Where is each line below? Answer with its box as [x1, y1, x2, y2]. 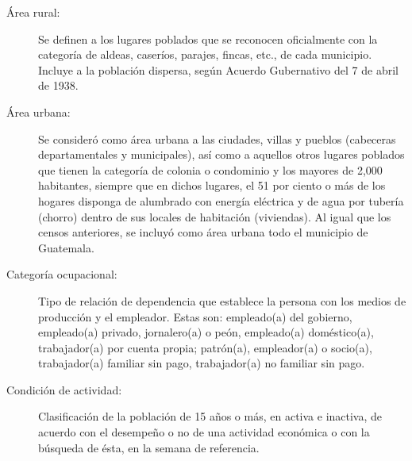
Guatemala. [38, 239, 94, 255]
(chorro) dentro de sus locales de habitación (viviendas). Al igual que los [38, 208, 391, 225]
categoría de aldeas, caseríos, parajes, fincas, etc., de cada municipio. [38, 46, 372, 63]
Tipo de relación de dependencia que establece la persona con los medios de [38, 292, 406, 309]
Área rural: [6, 4, 60, 20]
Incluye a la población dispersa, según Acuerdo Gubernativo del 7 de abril [38, 61, 399, 78]
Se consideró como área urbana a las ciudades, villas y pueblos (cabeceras [38, 130, 396, 147]
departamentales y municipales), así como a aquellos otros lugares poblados [38, 146, 405, 163]
